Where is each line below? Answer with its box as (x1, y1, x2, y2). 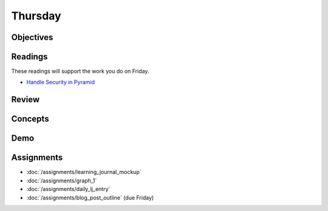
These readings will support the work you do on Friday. (11, 67, 149, 75)
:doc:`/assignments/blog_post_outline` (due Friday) (26, 194, 154, 201)
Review (11, 95, 40, 105)
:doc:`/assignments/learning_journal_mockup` (26, 169, 142, 176)
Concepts (11, 114, 49, 124)
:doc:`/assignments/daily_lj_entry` (26, 186, 111, 193)
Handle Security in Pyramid (26, 79, 95, 86)
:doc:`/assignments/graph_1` (26, 176, 97, 184)
